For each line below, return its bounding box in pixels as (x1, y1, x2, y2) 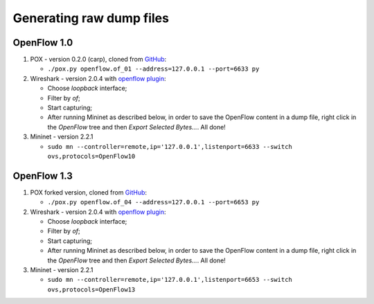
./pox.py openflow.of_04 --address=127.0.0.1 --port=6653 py (47, 198, 260, 206)
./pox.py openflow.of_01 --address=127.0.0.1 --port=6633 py (47, 65, 260, 73)
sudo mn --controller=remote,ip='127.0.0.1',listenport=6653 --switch (47, 276, 292, 284)
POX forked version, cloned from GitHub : (30, 188, 148, 197)
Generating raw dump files (12, 10, 170, 26)
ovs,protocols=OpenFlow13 (47, 285, 136, 294)
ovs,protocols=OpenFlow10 (47, 152, 136, 160)
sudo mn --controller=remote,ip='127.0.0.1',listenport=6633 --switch (47, 143, 292, 150)
